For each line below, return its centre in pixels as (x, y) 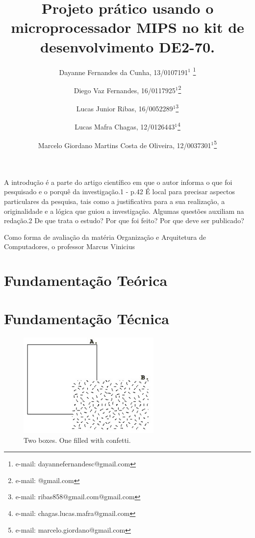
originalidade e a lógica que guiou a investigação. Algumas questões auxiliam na (124, 211)
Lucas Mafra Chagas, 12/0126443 (125, 126)
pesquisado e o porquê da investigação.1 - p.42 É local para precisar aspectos (119, 192)
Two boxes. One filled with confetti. (77, 440)
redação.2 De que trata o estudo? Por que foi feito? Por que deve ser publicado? (124, 220)
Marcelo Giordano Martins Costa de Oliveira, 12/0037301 (125, 145)
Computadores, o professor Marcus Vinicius (69, 246)
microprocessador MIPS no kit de (127, 27)
